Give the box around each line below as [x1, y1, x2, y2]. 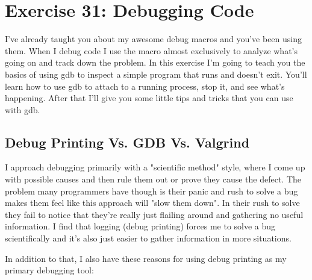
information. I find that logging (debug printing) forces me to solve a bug [5, 220, 276, 232]
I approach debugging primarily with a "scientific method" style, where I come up [5, 161, 305, 173]
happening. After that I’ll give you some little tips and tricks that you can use [5, 92, 293, 104]
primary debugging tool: [5, 264, 94, 276]
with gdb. [5, 103, 40, 116]
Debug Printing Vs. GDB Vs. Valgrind [5, 132, 250, 151]
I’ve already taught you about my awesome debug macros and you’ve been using [5, 33, 302, 45]
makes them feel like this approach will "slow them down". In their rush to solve [5, 196, 300, 209]
